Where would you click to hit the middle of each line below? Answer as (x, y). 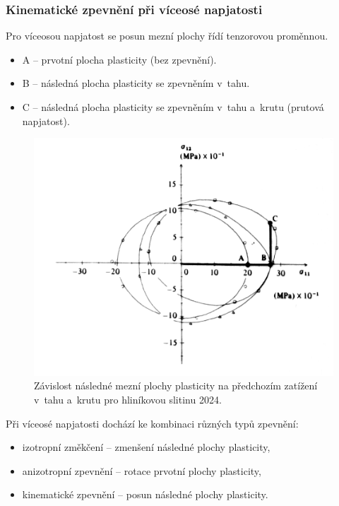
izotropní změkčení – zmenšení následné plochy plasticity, (146, 447)
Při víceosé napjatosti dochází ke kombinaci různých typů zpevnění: (152, 423)
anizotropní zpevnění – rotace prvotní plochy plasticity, (142, 470)
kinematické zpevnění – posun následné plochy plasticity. (145, 494)
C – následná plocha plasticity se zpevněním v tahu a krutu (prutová (173, 107)
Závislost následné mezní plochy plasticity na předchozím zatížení (176, 386)
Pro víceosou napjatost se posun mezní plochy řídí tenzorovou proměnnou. (167, 36)
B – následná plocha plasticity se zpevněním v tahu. (136, 83)
